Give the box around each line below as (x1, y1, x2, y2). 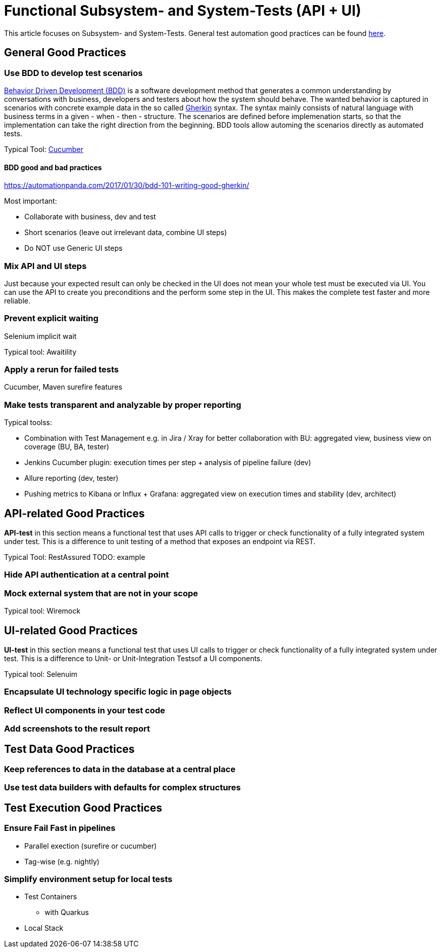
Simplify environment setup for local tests (4, 873, 173, 884)
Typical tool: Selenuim (4, 670, 77, 678)
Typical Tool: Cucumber (4, 144, 84, 154)
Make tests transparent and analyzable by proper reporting (4, 399, 242, 410)
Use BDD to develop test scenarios (4, 67, 143, 78)
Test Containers (24, 892, 77, 901)
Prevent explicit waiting (4, 313, 99, 324)
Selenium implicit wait (4, 331, 77, 340)
